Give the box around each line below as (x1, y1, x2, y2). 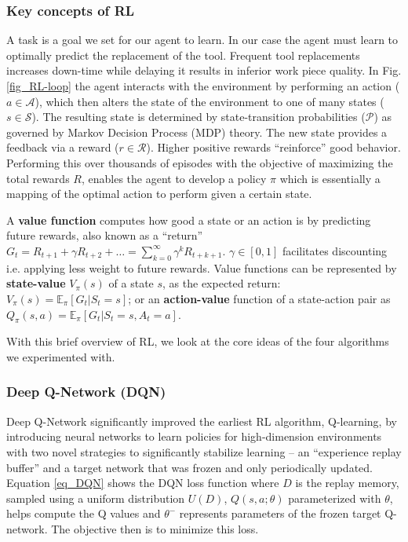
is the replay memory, (295, 474, 399, 491)
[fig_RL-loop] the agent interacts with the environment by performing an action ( (6, 78, 400, 93)
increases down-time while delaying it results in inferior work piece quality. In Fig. (6, 62, 402, 79)
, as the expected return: (162, 275, 281, 291)
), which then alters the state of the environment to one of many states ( (35, 93, 384, 109)
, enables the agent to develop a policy (81, 170, 267, 186)
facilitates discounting (282, 242, 388, 258)
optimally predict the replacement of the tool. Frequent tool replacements (6, 46, 360, 63)
